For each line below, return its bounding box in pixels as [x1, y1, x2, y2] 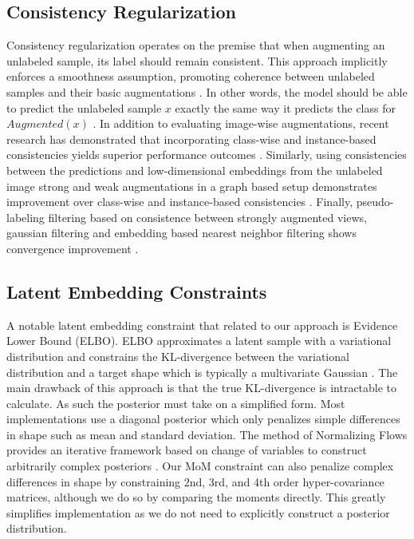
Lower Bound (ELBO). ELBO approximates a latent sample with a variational [6, 332, 392, 349]
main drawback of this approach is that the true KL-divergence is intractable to [6, 379, 397, 396]
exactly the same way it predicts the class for [175, 99, 396, 116]
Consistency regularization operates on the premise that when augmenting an [6, 37, 385, 54]
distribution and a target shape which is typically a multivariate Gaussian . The [6, 363, 398, 380]
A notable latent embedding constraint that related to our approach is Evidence [6, 316, 398, 333]
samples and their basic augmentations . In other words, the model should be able [6, 83, 408, 100]
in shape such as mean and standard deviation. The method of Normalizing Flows [6, 426, 408, 442]
